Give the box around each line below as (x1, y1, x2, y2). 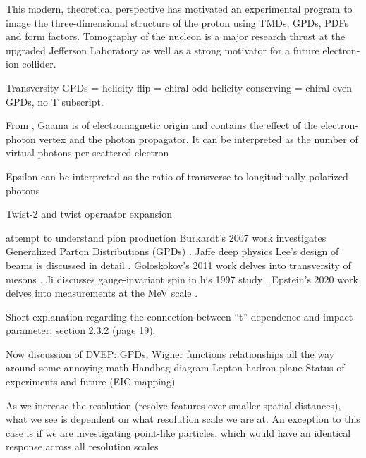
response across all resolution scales (6, 439, 159, 454)
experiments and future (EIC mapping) (6, 374, 176, 389)
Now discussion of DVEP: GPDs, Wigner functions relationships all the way (6, 346, 335, 361)
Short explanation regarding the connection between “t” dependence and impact (6, 309, 353, 323)
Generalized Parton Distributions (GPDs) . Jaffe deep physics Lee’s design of (6, 244, 339, 259)
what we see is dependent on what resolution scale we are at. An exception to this (6, 411, 360, 426)
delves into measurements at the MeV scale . (6, 285, 198, 300)
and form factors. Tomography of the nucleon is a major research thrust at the (6, 29, 346, 44)
